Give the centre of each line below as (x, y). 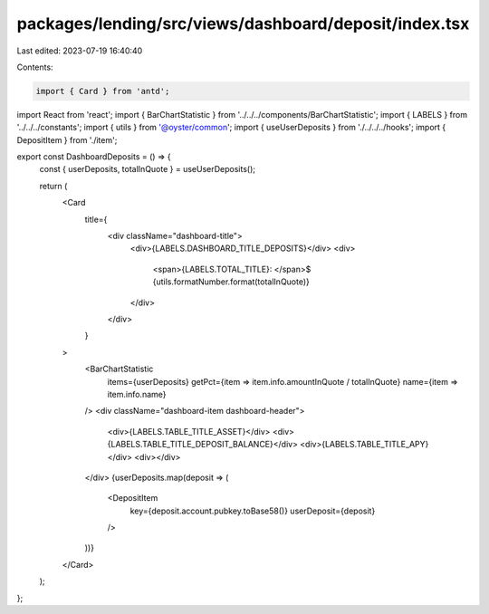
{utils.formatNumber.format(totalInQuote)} (231, 282)
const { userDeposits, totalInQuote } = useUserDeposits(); (147, 169)
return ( (53, 186)
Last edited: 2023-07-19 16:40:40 (80, 51)
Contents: (35, 67)
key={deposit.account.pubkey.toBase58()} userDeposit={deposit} (253, 511)
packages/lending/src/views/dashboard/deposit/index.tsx (243, 24)
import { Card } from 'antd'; (103, 91)
